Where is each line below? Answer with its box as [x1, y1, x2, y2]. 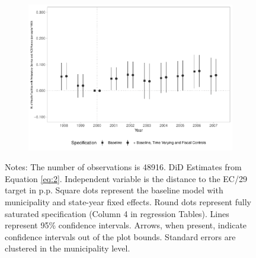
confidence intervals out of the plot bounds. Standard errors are [5, 230, 236, 243]
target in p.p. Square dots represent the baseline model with [5, 184, 223, 196]
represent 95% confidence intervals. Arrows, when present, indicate [5, 219, 247, 231]
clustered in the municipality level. [5, 242, 130, 254]
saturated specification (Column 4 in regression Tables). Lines [5, 207, 229, 219]
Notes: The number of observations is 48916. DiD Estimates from [5, 161, 242, 173]
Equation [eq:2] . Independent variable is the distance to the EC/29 [5, 172, 247, 184]
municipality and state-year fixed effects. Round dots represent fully [5, 195, 251, 208]
